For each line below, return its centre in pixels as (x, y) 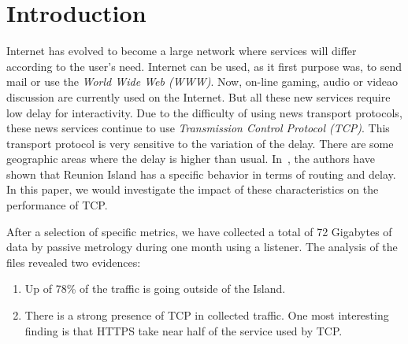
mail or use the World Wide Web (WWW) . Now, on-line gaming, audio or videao (202, 81)
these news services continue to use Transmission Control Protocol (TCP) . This (198, 128)
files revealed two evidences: (74, 262)
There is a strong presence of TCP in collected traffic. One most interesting (207, 315)
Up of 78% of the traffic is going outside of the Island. (155, 289)
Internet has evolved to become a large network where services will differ (182, 51)
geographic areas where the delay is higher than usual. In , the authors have (191, 159)
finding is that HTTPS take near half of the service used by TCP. (184, 330)
